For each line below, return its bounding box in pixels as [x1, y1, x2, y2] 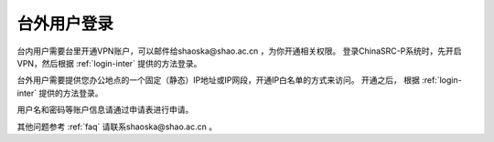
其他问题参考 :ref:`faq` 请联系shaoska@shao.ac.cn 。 [16, 121, 218, 132]
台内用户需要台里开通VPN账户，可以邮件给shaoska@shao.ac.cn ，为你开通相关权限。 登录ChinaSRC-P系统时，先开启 [16, 46, 462, 56]
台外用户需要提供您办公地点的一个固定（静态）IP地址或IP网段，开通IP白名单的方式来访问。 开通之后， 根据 [16, 75, 420, 86]
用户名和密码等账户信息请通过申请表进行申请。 [16, 105, 194, 116]
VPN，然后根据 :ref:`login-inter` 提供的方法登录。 [16, 57, 202, 68]
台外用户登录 [16, 14, 114, 34]
